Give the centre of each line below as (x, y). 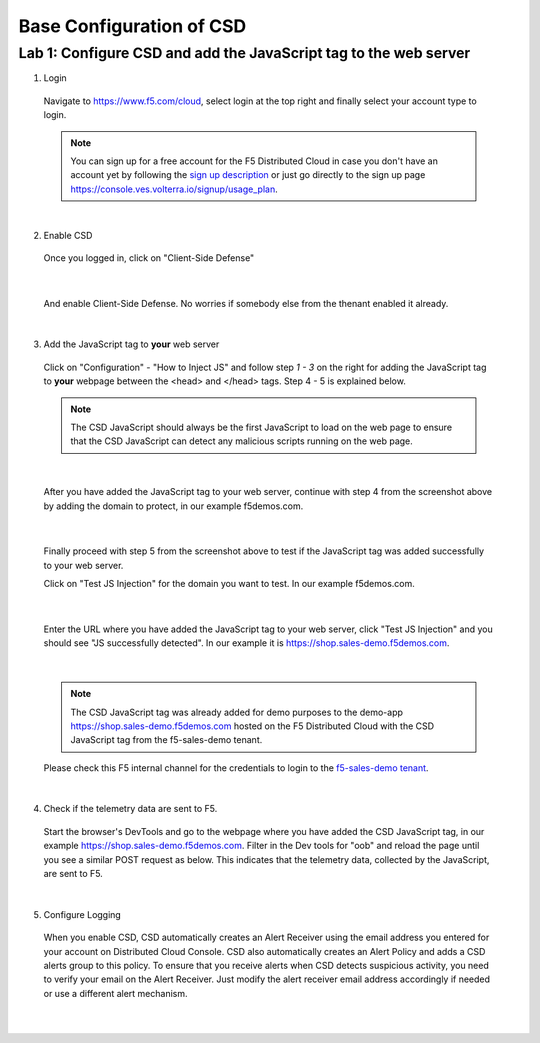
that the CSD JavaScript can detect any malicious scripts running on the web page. (242, 441)
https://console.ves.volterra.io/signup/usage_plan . (174, 189)
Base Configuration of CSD (132, 26)
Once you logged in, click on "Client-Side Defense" (149, 257)
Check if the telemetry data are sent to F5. (130, 809)
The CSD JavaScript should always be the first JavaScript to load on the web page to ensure (261, 427)
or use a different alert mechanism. (116, 993)
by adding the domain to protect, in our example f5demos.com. (173, 506)
